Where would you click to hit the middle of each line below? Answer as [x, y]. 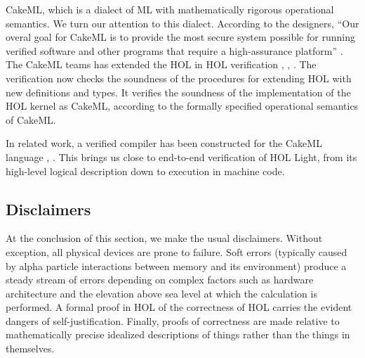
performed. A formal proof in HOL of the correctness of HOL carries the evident [179, 307]
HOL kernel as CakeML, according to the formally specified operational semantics [182, 106]
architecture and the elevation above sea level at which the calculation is [161, 293]
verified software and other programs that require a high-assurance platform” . [174, 50]
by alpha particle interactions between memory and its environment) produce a [176, 266]
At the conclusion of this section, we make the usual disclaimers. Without [164, 238]
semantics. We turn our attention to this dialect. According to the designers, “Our [182, 23]
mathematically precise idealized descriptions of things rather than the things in [178, 334]
